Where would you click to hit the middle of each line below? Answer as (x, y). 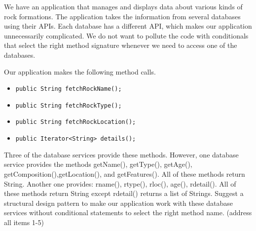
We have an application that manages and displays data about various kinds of (123, 6)
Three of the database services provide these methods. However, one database (121, 154)
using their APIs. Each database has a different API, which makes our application (128, 26)
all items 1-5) (24, 222)
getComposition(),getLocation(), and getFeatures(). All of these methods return (125, 173)
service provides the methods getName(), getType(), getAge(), (98, 164)
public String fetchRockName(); (69, 89)
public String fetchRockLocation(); (76, 122)
